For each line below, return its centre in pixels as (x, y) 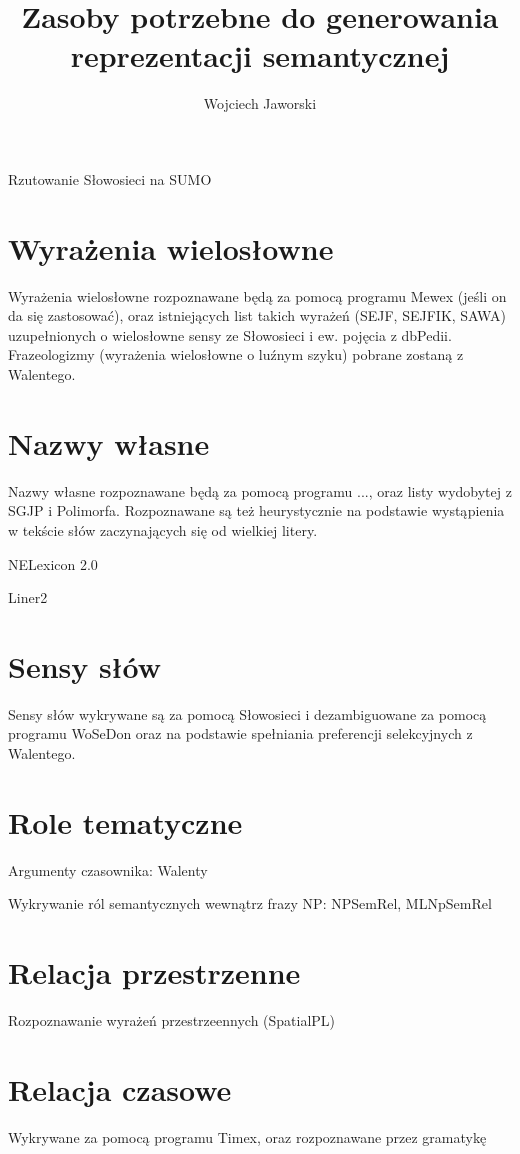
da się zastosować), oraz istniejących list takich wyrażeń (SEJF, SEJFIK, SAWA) (257, 315)
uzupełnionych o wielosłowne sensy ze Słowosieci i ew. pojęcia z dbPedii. (230, 334)
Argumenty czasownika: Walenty (108, 869)
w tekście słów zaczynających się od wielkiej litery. (163, 529)
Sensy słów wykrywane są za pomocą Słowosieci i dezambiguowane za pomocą (247, 713)
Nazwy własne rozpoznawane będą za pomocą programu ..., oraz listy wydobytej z (260, 490)
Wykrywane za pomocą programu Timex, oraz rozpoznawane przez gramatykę (247, 1136)
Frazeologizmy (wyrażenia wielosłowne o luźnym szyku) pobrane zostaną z (236, 354)
